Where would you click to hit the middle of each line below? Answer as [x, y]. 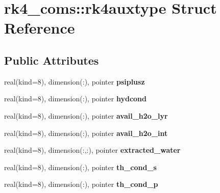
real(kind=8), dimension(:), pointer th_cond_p [81, 184]
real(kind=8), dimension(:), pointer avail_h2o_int [86, 133]
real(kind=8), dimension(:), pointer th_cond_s [80, 167]
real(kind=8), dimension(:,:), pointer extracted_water [92, 150]
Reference [40, 28]
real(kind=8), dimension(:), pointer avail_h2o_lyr [86, 115]
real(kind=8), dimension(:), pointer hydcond [75, 99]
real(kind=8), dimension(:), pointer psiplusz [75, 81]
